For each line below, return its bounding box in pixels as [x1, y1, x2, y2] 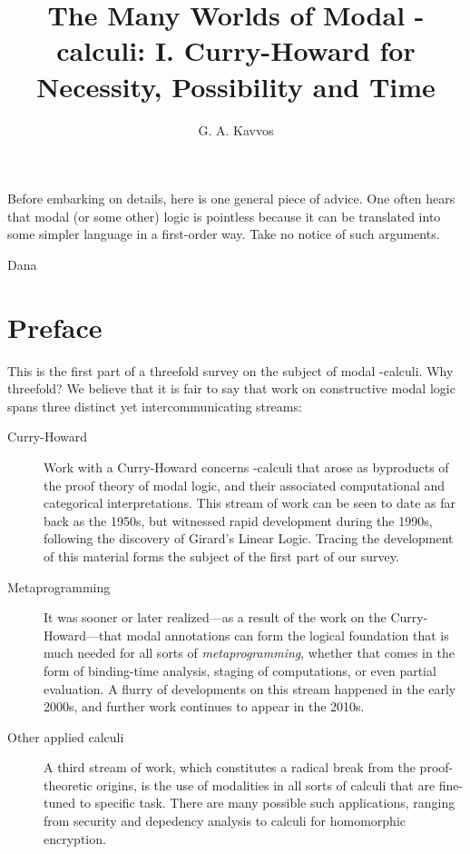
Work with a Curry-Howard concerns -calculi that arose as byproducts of [44, 457, 449, 476]
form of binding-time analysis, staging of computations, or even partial [44, 660, 436, 680]
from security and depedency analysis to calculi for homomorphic [44, 811, 406, 830]
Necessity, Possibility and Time [36, 67, 436, 104]
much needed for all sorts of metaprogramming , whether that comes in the [44, 643, 455, 662]
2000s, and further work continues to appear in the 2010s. [44, 697, 365, 716]
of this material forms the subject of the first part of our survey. [44, 546, 399, 565]
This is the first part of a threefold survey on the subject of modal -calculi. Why [7, 361, 454, 380]
